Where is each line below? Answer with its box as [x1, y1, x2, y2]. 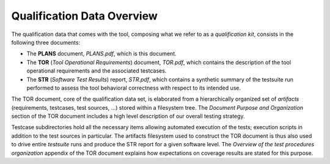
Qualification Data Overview [11, 9, 158, 23]
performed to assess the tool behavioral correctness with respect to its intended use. [26, 84, 241, 91]
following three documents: [11, 38, 81, 46]
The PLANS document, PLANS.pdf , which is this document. [26, 50, 177, 57]
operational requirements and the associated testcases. [26, 67, 167, 74]
